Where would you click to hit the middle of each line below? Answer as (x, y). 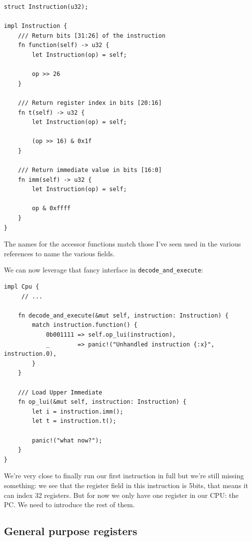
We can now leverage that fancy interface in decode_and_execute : (104, 270)
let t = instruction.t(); (74, 421)
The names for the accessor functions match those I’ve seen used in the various (123, 244)
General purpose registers (71, 531)
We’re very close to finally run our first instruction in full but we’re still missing (124, 476)
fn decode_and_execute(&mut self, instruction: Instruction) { (123, 315)
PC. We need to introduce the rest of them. (69, 504)
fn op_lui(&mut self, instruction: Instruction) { (102, 402)
